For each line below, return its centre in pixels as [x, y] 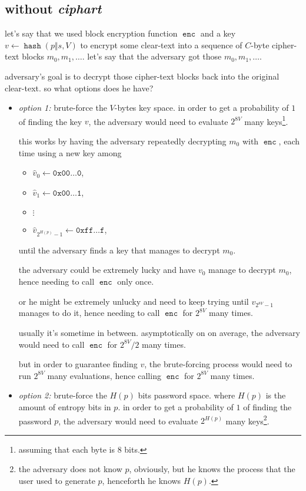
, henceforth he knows [142, 481]
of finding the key [50, 121]
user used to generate [57, 481]
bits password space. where [187, 395]
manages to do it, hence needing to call [89, 313]
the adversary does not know [70, 469]
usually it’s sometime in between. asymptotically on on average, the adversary [159, 333]
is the [276, 395]
